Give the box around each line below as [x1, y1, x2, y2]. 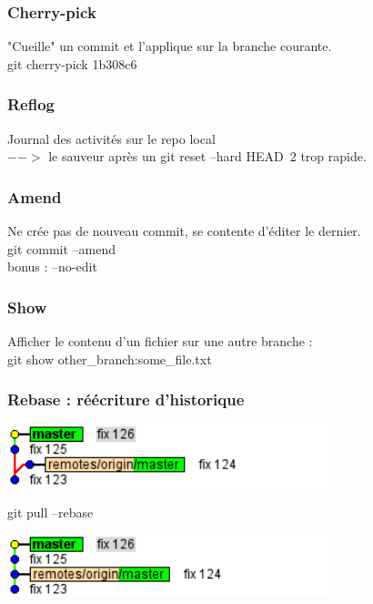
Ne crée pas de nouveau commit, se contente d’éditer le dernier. [7, 221, 361, 241]
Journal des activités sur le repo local [7, 128, 216, 148]
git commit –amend [7, 239, 116, 258]
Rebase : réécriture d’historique [7, 388, 245, 411]
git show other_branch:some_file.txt [7, 349, 212, 368]
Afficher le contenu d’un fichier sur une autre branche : [7, 332, 313, 351]
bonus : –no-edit [7, 257, 97, 276]
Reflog [7, 93, 55, 116]
